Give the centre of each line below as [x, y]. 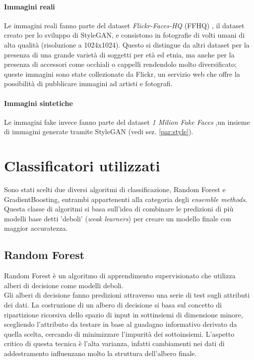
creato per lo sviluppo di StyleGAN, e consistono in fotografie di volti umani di [125, 35]
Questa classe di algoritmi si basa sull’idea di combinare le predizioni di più [119, 209]
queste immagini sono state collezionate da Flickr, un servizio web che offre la [122, 74]
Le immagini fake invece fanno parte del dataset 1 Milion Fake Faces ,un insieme [127, 122]
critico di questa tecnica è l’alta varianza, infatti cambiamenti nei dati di [114, 343]
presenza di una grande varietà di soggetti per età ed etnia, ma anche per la [119, 54]
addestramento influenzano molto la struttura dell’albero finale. [100, 353]
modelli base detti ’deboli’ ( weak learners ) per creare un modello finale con [118, 218]
